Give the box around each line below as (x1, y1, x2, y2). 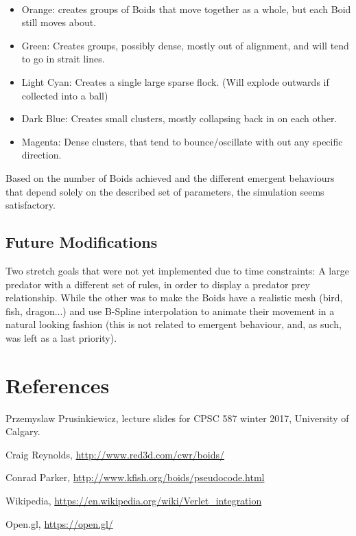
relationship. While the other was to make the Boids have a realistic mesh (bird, (5, 290, 343, 305)
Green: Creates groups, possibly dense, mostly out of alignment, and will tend (21, 38, 349, 52)
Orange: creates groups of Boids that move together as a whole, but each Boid (21, 1, 351, 16)
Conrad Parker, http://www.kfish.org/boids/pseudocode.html (5, 470, 265, 485)
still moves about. (21, 15, 97, 30)
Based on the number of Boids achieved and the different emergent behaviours (5, 170, 335, 185)
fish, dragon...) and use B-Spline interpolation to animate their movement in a (5, 303, 335, 318)
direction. (21, 148, 62, 162)
